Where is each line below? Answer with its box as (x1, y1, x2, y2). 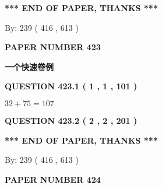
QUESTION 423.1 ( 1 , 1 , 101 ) (5, 80, 138, 92)
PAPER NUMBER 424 (5, 173, 101, 185)
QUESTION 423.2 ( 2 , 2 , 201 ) (5, 114, 138, 126)
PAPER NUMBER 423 (5, 41, 101, 53)
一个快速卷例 (5, 60, 54, 72)
